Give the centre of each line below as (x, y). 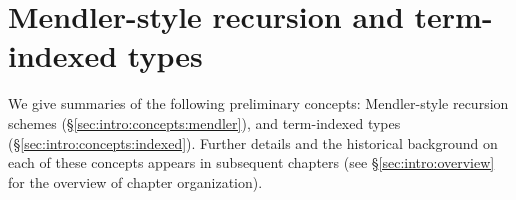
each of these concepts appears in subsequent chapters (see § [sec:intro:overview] (251, 162)
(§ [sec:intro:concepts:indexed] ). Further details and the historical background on (253, 142)
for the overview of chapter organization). (135, 181)
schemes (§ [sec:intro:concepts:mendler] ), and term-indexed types (204, 122)
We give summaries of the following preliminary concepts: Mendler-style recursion (258, 103)
